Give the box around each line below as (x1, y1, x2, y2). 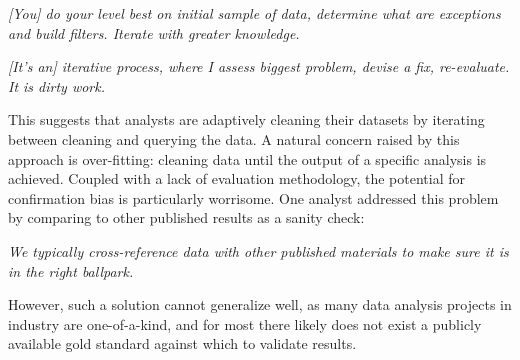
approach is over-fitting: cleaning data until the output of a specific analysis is (8, 148, 487, 169)
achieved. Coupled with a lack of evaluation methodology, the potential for (8, 168, 466, 189)
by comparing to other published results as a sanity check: (8, 207, 365, 228)
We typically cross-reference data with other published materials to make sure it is (8, 240, 509, 261)
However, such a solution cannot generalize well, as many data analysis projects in (8, 294, 512, 315)
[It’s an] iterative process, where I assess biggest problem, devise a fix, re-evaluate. (8, 56, 510, 77)
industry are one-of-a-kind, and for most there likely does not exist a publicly (8, 313, 482, 334)
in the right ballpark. (8, 260, 134, 281)
